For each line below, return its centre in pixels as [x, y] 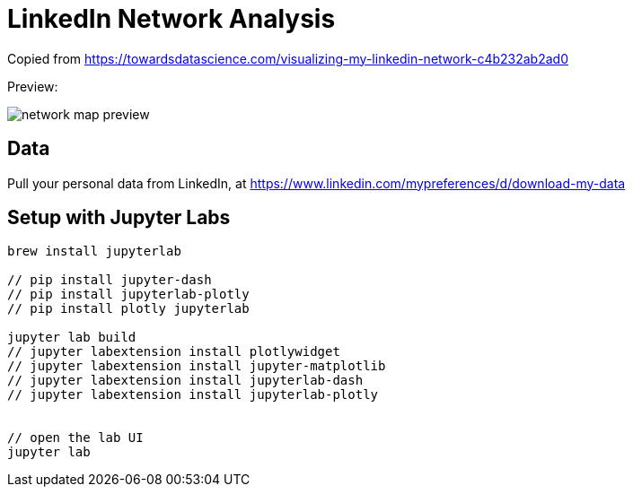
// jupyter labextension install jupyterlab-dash [185, 381]
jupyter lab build [72, 338]
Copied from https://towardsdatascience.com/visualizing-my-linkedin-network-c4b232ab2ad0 [288, 58]
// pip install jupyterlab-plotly [128, 295]
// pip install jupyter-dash [110, 280]
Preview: [33, 86]
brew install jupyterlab [94, 251]
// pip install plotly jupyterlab [128, 309]
